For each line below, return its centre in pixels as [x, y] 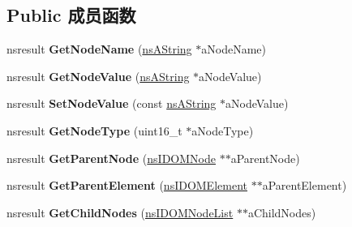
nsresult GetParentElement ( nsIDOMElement [127, 185]
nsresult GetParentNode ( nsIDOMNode [111, 158]
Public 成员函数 [71, 15]
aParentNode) [265, 158]
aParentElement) [305, 185]
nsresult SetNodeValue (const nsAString [112, 103]
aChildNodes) [282, 212]
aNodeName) [234, 49]
